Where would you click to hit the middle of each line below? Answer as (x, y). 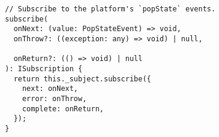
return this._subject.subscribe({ (82, 79)
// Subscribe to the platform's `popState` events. (110, 9)
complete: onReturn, (63, 109)
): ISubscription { (44, 68)
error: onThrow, (54, 98)
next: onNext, (50, 89)
